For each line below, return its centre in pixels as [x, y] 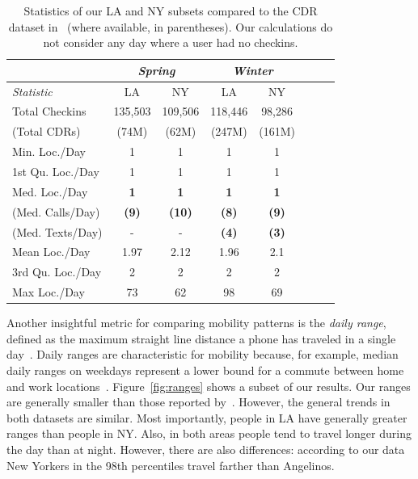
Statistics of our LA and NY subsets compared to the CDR [171, 11]
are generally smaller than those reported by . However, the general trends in [198, 402]
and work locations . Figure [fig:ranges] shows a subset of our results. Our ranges [209, 386]
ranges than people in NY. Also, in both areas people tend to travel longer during [209, 433]
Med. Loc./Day [50, 191]
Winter [253, 70]
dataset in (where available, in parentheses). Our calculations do [171, 26]
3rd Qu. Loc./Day [57, 272]
